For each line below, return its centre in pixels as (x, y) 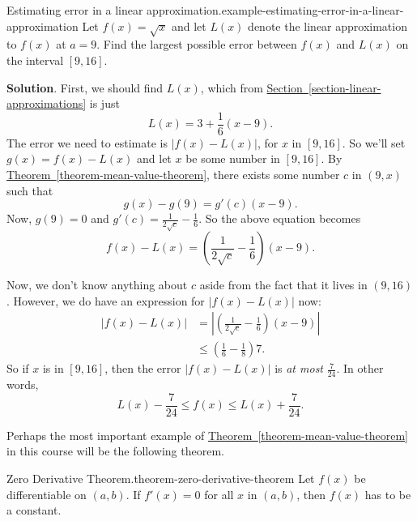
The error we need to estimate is (87, 142)
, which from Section (251, 87)
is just (104, 103)
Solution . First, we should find (85, 87)
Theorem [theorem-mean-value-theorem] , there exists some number (173, 174)
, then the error (143, 368)
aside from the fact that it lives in (283, 285)
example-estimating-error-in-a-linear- (313, 10)
